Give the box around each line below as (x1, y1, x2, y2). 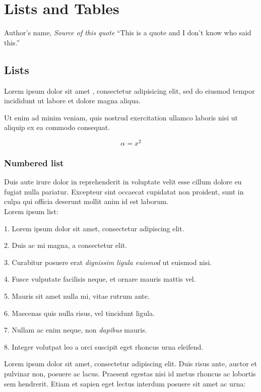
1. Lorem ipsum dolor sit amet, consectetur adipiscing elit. (4, 223, 184, 233)
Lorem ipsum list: (4, 206, 58, 216)
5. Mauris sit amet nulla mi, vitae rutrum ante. (4, 290, 150, 301)
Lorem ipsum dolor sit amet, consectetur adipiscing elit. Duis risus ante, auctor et (4, 358, 257, 369)
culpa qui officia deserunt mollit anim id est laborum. (4, 196, 169, 207)
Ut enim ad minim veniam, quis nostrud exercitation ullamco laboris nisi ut (4, 112, 238, 122)
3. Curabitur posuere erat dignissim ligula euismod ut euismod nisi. (4, 256, 212, 267)
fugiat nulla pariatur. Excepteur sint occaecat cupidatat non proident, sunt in (4, 186, 244, 197)
